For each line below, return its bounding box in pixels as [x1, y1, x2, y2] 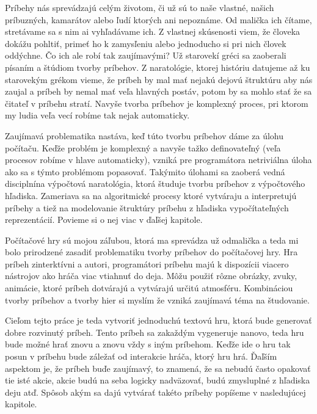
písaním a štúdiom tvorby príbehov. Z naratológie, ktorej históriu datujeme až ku [5, 60, 310, 73]
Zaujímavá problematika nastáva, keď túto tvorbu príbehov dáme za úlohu [5, 129, 284, 142]
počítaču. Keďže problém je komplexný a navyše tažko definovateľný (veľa [5, 141, 281, 154]
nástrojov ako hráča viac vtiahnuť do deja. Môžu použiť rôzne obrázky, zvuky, [5, 269, 297, 282]
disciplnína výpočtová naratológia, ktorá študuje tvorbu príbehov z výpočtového [5, 177, 305, 190]
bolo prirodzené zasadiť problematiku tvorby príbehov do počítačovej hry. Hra [5, 245, 298, 258]
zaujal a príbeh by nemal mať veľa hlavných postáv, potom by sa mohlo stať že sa [5, 85, 312, 98]
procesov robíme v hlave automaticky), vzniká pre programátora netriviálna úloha [5, 153, 312, 166]
